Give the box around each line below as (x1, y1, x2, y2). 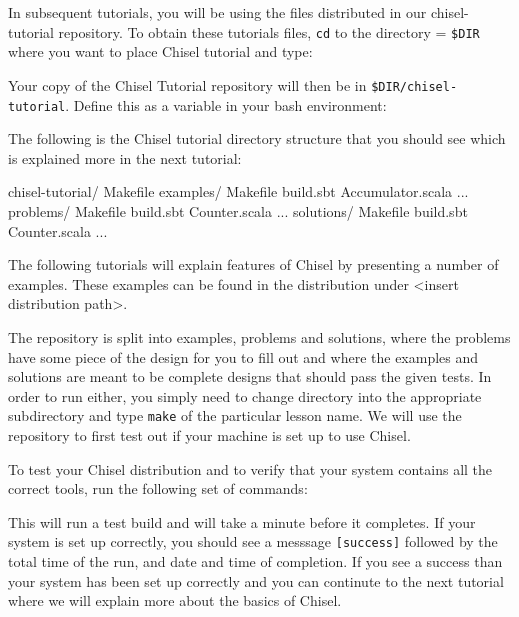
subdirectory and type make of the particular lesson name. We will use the (8, 405, 462, 426)
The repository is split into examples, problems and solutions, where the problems (8, 326, 511, 347)
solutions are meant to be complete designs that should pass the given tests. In (8, 366, 492, 387)
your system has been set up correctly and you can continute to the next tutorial (8, 570, 504, 591)
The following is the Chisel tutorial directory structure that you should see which (8, 128, 506, 149)
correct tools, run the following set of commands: (8, 478, 308, 499)
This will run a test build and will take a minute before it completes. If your (8, 511, 476, 532)
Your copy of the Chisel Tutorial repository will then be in (8, 74, 367, 95)
